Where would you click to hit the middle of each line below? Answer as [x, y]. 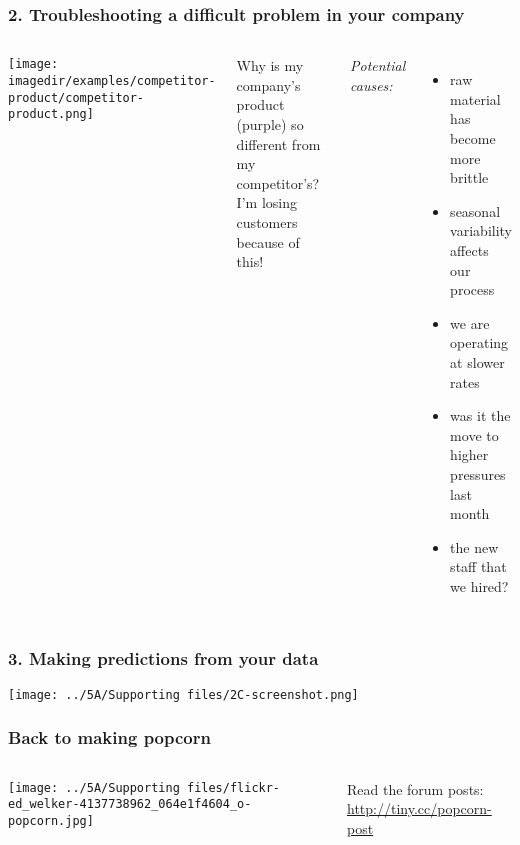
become [473, 138]
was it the [480, 415]
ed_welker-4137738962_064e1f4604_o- [130, 804]
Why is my [270, 65]
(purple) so [270, 124]
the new [474, 546]
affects [469, 249]
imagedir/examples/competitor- [112, 80]
